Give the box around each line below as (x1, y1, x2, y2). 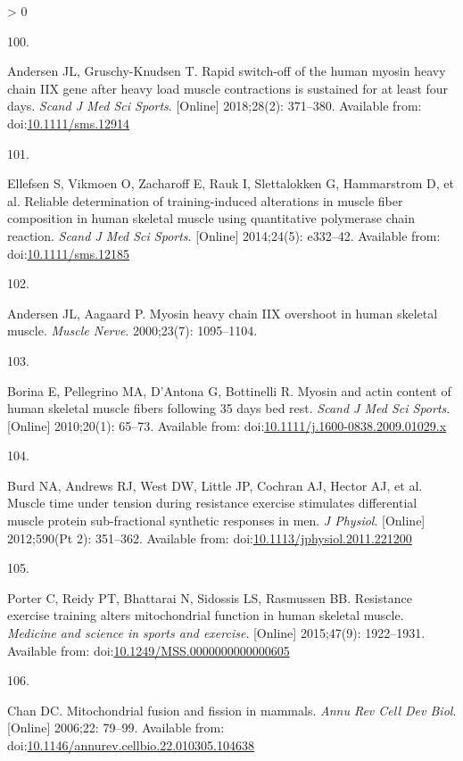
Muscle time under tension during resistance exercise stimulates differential (7, 493, 418, 512)
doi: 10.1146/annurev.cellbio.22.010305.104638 (7, 736, 254, 754)
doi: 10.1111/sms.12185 (7, 244, 130, 262)
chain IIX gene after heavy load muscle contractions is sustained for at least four (7, 79, 449, 97)
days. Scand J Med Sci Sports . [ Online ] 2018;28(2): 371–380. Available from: (7, 96, 422, 115)
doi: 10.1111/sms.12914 (7, 113, 130, 132)
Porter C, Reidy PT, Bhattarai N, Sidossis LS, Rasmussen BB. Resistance (7, 588, 412, 607)
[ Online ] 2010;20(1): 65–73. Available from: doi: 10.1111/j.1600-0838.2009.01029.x (7, 416, 447, 434)
